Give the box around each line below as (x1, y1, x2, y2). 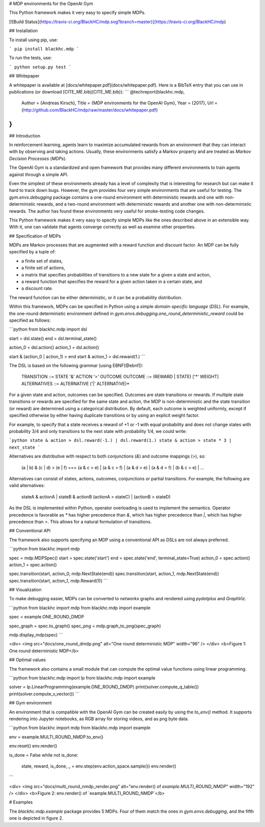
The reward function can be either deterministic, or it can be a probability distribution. (9, 294, 183, 300)
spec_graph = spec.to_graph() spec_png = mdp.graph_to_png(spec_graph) (9, 623, 161, 629)
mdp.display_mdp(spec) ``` (9, 632, 63, 638)
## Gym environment (9, 700, 52, 706)
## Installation (9, 28, 38, 34)
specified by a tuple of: (9, 249, 56, 255)
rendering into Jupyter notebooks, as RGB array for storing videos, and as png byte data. (9, 716, 189, 722)
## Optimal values (9, 657, 46, 663)
